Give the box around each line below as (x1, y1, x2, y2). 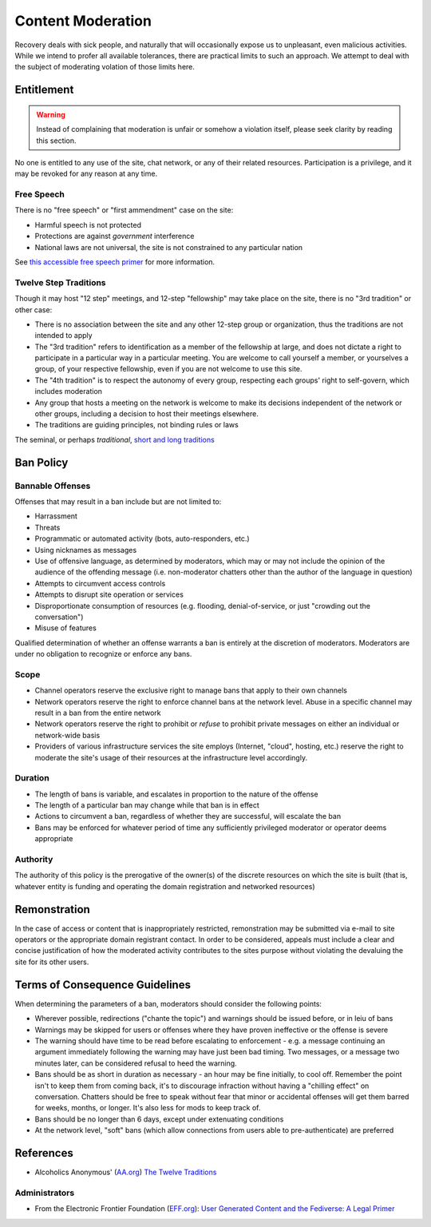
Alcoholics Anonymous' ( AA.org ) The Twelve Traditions (34, 1167, 217, 1177)
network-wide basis (34, 730, 101, 740)
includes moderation (34, 387, 103, 396)
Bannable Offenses (14, 480, 91, 491)
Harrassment (34, 511, 77, 521)
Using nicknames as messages (34, 545, 137, 554)
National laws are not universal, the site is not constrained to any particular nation (34, 242, 303, 252)
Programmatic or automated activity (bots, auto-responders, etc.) (34, 534, 251, 543)
